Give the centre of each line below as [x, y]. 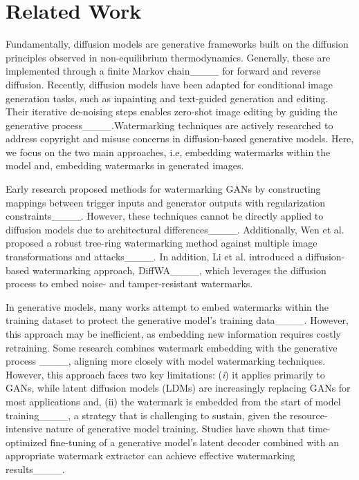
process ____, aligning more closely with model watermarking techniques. [166, 361]
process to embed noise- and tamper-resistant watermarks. [129, 284]
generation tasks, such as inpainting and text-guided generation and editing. [167, 98]
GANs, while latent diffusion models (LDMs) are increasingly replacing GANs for [178, 388]
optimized [26, 442]
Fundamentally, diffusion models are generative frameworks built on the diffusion [177, 44]
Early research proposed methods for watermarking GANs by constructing [163, 189]
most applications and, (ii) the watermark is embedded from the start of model [173, 401]
